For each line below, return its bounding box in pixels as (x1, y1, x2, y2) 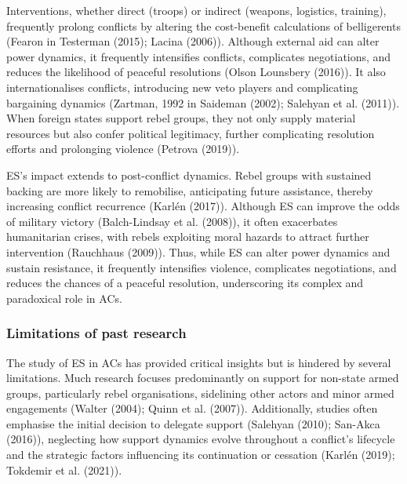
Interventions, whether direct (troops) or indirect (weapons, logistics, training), (6, 2, 387, 18)
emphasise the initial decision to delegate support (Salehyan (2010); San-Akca (6, 415, 380, 431)
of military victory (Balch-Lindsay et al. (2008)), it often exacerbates (6, 213, 338, 229)
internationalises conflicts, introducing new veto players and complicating (6, 78, 358, 95)
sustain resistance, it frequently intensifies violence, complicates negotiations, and (6, 259, 397, 275)
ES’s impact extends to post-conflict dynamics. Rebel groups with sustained (6, 166, 372, 183)
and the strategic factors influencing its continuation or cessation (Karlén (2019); (6, 446, 395, 463)
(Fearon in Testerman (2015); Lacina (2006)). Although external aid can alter (6, 33, 380, 49)
